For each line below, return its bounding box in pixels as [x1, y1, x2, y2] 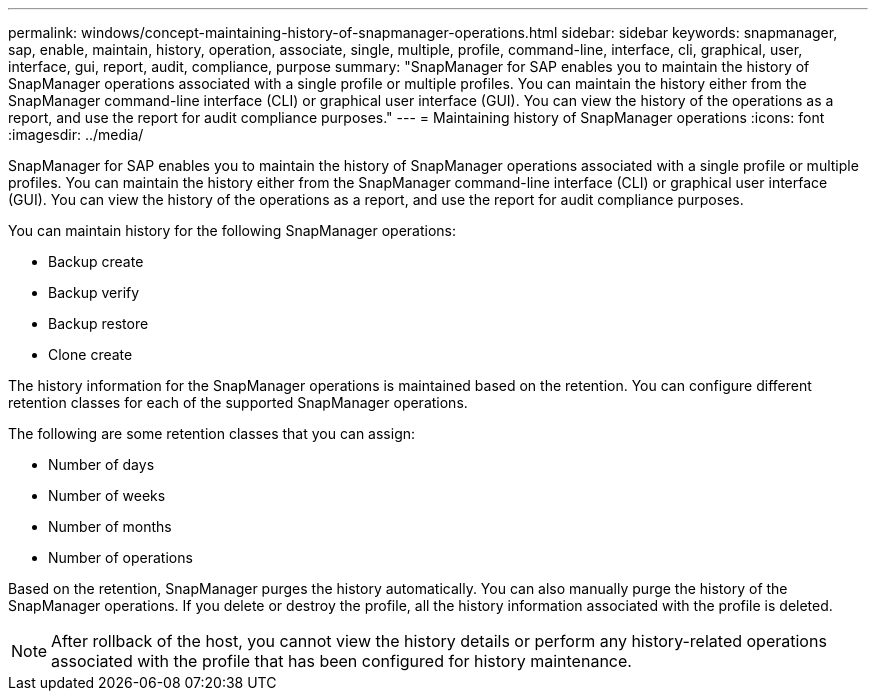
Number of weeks [48, 487, 166, 504]
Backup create [48, 253, 144, 270]
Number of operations [48, 549, 193, 566]
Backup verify [48, 284, 140, 301]
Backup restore [48, 315, 149, 332]
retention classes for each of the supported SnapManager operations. [8, 394, 468, 411]
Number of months [48, 518, 172, 535]
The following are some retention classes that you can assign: [8, 425, 416, 442]
